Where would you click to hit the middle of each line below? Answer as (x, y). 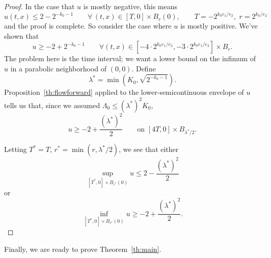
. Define (144, 68)
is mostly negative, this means (130, 6)
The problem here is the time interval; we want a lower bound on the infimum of (130, 58)
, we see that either (149, 149)
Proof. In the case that (39, 6)
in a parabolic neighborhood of (59, 68)
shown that (22, 35)
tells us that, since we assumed (52, 105)
